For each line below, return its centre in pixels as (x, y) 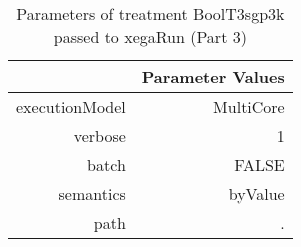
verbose (99, 135)
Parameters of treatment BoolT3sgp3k (150, 13)
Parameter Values (213, 76)
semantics (92, 193)
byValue (256, 193)
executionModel (71, 106)
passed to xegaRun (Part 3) (150, 36)
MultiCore (249, 106)
